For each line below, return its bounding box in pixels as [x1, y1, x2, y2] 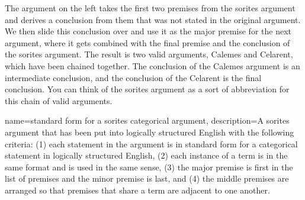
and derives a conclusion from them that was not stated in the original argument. [5, 13, 301, 25]
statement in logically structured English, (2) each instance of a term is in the [5, 149, 288, 162]
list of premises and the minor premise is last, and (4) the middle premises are [5, 172, 289, 185]
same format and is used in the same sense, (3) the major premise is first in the [5, 160, 293, 173]
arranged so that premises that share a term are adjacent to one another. [5, 183, 270, 196]
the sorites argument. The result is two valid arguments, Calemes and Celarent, [5, 48, 293, 60]
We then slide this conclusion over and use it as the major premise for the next [5, 25, 291, 37]
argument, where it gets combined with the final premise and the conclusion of [5, 36, 290, 49]
